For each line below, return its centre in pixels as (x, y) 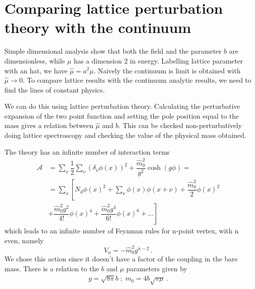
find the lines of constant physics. (55, 89)
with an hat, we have (36, 70)
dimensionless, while (35, 60)
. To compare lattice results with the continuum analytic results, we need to (137, 80)
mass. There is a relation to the (52, 269)
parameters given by (157, 269)
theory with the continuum (98, 27)
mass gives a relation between (49, 125)
